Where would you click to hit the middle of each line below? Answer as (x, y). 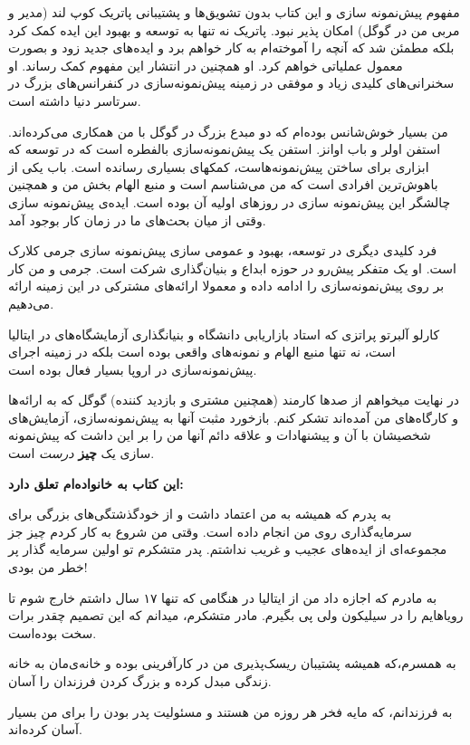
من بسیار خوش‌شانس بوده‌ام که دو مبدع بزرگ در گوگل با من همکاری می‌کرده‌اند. (228, 131)
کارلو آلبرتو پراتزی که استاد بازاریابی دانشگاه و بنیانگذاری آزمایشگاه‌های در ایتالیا (224, 334)
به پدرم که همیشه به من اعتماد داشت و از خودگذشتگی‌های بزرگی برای (200, 514)
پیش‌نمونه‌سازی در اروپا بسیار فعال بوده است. (133, 369)
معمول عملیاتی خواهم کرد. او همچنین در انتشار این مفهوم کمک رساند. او (206, 65)
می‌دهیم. (31, 303)
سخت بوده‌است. (53, 632)
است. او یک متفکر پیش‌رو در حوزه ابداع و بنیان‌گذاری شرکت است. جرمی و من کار (232, 267)
